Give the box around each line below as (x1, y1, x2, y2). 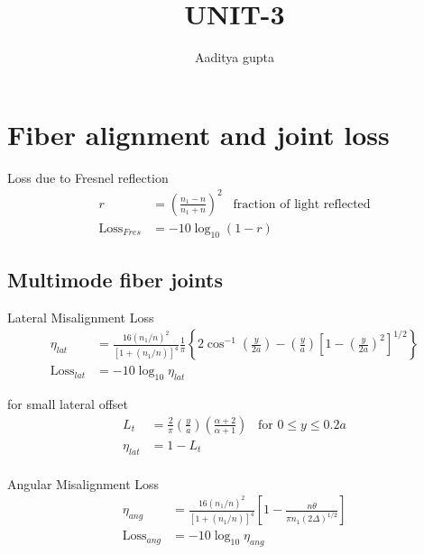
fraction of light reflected (233, 197, 371, 211)
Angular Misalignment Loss (7, 474, 160, 493)
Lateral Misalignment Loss (7, 307, 154, 326)
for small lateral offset (7, 395, 128, 413)
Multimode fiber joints (7, 266, 223, 293)
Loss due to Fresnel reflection (7, 168, 169, 186)
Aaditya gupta (195, 48, 274, 67)
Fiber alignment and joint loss (7, 115, 390, 152)
